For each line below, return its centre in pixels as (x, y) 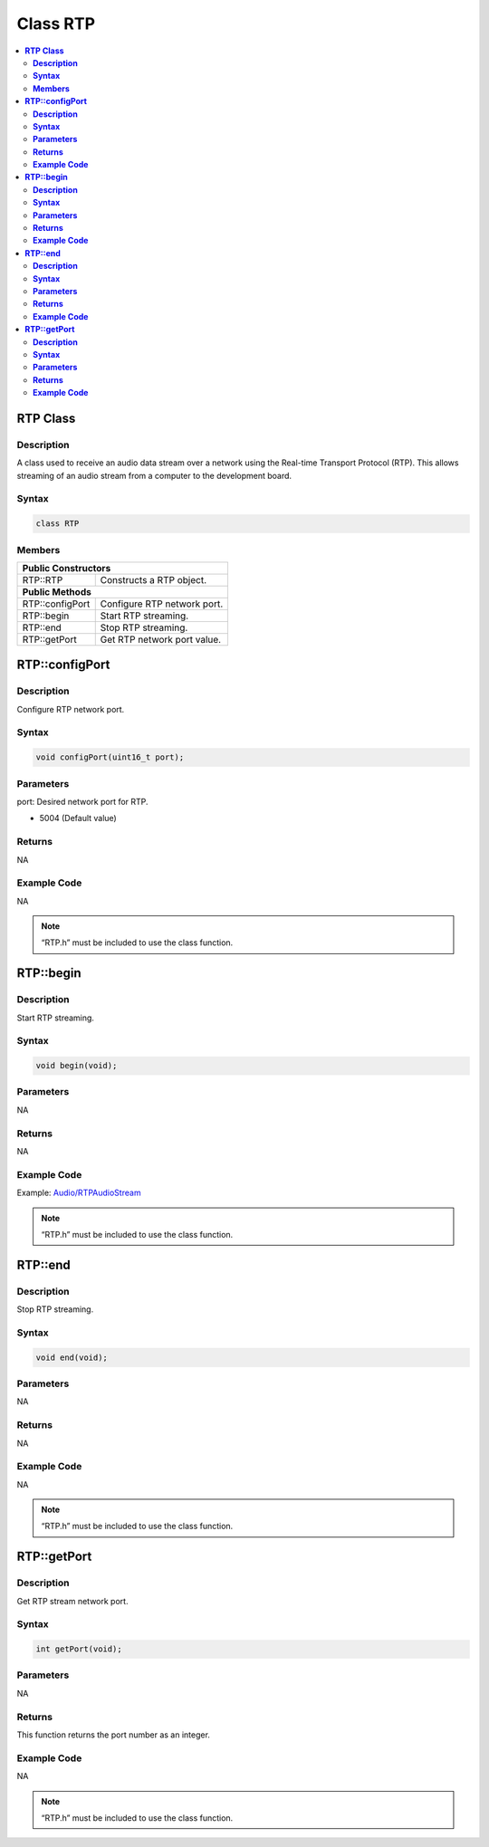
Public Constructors (67, 568)
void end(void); (72, 1357)
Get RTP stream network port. (72, 1601)
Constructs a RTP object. (153, 579)
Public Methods (57, 591)
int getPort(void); (79, 1649)
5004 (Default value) (78, 818)
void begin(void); (77, 1066)
